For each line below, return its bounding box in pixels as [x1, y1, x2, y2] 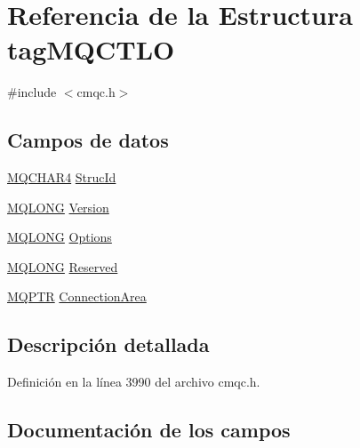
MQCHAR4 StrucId [7, 168, 116, 187]
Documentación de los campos [7, 416, 291, 444]
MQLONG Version [7, 197, 109, 216]
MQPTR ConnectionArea [7, 287, 147, 306]
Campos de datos [7, 126, 169, 154]
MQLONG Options [7, 228, 112, 246]
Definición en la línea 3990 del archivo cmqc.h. [7, 372, 260, 391]
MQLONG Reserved [7, 257, 118, 276]
